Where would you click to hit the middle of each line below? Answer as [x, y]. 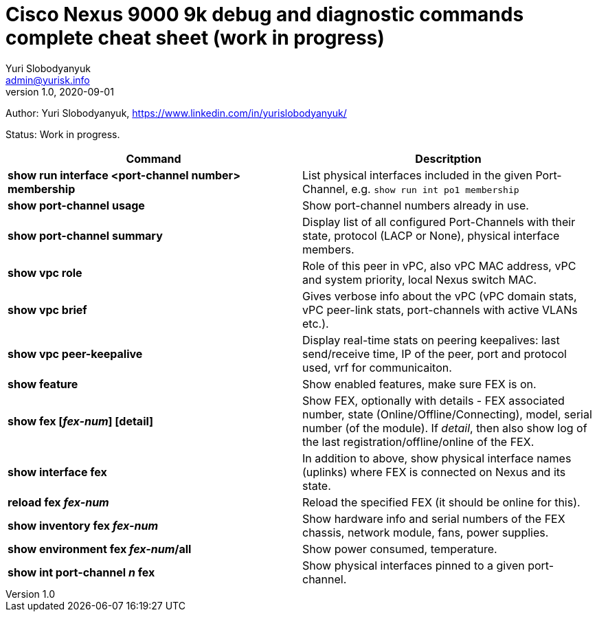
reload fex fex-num [58, 502]
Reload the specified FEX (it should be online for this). [441, 502]
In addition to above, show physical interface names [437, 458]
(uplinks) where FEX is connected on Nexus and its [434, 472]
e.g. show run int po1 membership [435, 189]
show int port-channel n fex [81, 572]
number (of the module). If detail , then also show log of [445, 428]
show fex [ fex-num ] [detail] [81, 421]
